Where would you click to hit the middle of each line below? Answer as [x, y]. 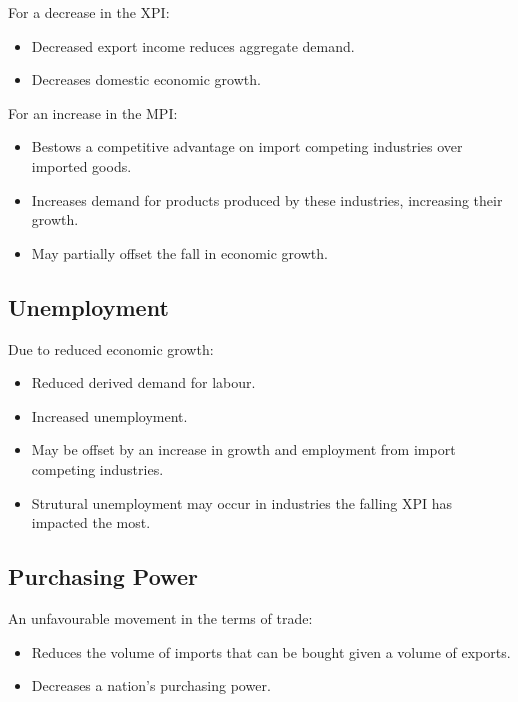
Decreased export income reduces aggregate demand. [193, 45]
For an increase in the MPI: [93, 112]
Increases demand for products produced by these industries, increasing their [267, 199]
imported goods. [81, 165]
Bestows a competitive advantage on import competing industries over [247, 146]
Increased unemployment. [109, 415]
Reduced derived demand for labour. [143, 382]
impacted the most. [91, 522]
